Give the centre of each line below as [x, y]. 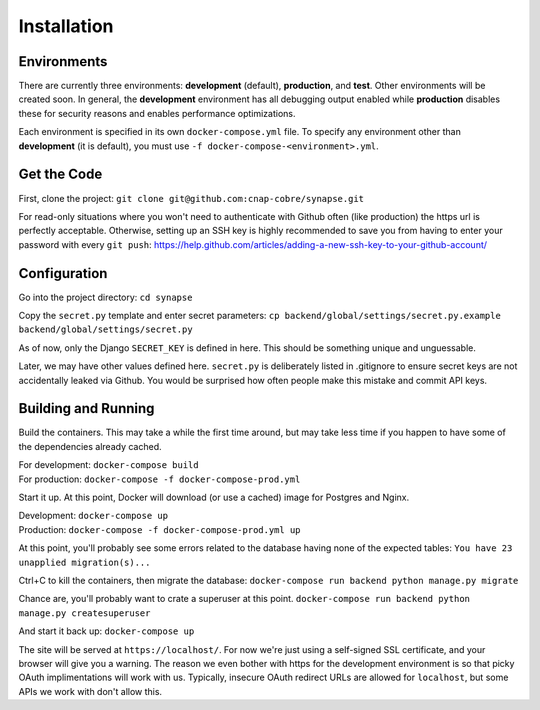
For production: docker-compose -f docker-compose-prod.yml [159, 479]
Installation [66, 26]
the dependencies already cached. [90, 446]
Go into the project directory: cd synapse [105, 297]
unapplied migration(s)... [84, 562]
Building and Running [86, 408]
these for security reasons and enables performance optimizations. [157, 113]
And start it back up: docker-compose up [106, 631]
